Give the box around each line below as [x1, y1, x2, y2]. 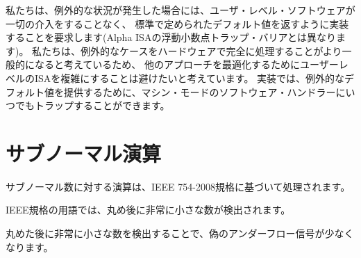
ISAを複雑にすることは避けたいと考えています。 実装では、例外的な [34, 70, 345, 85]
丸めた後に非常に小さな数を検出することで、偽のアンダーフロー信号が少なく [6, 226, 354, 241]
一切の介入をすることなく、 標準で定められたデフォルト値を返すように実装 [6, 16, 349, 31]
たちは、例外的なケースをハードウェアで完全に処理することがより [42, 43, 342, 58]
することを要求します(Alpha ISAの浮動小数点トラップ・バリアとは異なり [6, 30, 337, 45]
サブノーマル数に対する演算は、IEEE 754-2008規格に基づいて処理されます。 [6, 179, 351, 193]
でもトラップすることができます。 [15, 98, 170, 113]
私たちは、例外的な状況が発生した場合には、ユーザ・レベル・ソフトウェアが [6, 3, 355, 17]
